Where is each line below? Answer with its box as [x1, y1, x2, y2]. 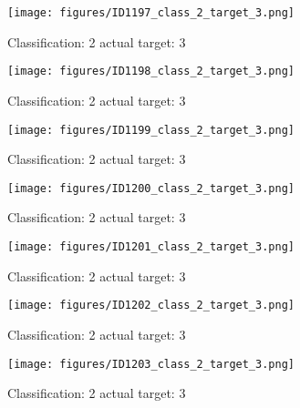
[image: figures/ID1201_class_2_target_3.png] [7, 240, 295, 253]
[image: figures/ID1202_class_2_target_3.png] [7, 299, 295, 312]
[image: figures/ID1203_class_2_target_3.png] [7, 357, 295, 371]
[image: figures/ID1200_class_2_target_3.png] [7, 181, 295, 195]
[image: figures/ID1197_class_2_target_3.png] [7, 6, 295, 19]
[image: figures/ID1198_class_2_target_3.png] [7, 65, 295, 78]
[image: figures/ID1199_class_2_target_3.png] [7, 123, 295, 137]
